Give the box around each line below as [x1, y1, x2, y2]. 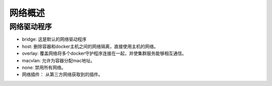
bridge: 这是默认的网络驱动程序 [22, 36, 87, 42]
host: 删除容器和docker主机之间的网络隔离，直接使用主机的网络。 [22, 43, 159, 49]
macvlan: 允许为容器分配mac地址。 [22, 57, 95, 63]
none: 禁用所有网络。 [22, 64, 66, 70]
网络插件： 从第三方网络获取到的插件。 [22, 71, 103, 77]
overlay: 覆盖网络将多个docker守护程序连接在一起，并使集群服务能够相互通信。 [22, 50, 187, 56]
